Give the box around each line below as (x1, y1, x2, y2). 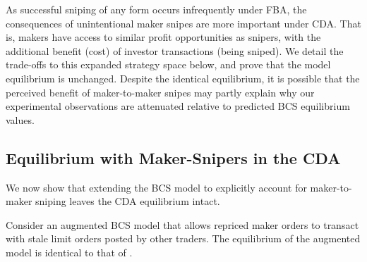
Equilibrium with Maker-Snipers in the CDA (6, 146, 341, 168)
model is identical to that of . (6, 244, 133, 259)
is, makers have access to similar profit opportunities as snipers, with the (6, 30, 321, 44)
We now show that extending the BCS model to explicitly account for (6, 180, 307, 194)
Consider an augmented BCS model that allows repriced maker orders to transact (6, 217, 359, 232)
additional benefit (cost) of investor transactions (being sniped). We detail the (6, 43, 344, 58)
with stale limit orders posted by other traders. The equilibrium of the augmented (6, 231, 361, 246)
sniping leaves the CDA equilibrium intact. (35, 194, 220, 208)
